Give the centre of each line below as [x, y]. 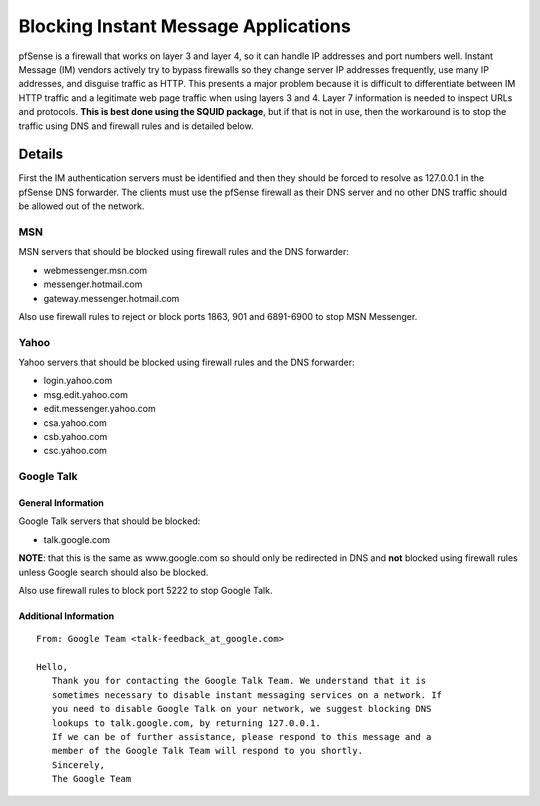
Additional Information [66, 616]
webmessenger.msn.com [95, 270]
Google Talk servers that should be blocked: [109, 521]
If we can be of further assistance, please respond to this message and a [241, 737]
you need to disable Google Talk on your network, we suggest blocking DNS [241, 709]
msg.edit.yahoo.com [86, 394]
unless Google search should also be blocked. [113, 572]
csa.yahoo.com [75, 422]
